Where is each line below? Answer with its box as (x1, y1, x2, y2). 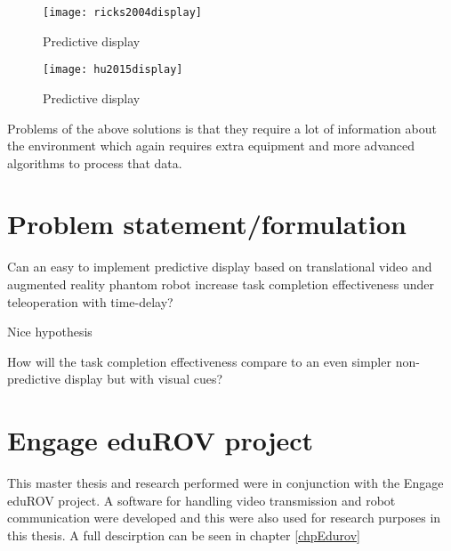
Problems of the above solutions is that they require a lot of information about (7, 118, 437, 137)
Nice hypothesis (7, 322, 93, 341)
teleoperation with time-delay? (7, 292, 173, 311)
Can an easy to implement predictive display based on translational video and (7, 257, 432, 276)
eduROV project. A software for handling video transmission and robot (7, 490, 396, 509)
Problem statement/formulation (7, 206, 407, 242)
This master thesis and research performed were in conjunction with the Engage (7, 474, 444, 492)
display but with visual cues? (64, 369, 223, 388)
